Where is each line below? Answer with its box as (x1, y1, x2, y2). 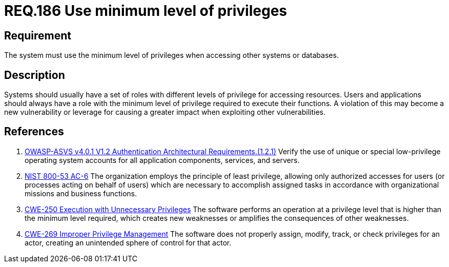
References (4, 125, 64, 138)
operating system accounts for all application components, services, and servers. (25, 155, 300, 165)
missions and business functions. (25, 189, 137, 198)
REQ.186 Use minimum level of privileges (4, 2, 288, 19)
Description (4, 68, 65, 81)
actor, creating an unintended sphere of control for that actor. (25, 238, 232, 247)
